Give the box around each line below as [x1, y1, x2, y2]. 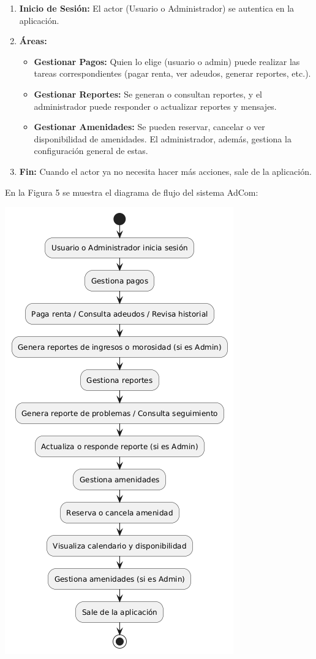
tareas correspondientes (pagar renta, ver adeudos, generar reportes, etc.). [34, 67, 311, 80]
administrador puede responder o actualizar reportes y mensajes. [34, 99, 277, 112]
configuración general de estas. [34, 144, 148, 157]
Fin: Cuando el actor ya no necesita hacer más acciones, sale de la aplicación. [19, 164, 312, 177]
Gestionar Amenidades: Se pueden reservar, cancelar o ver [34, 120, 265, 133]
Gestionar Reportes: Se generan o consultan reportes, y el [34, 87, 263, 100]
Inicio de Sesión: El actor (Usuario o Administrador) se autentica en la [19, 2, 295, 14]
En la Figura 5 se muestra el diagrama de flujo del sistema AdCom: [5, 185, 258, 198]
